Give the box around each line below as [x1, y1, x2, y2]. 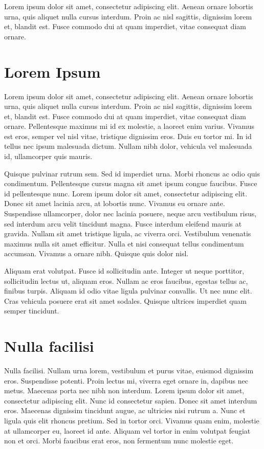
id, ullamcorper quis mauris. [4, 151, 93, 162]
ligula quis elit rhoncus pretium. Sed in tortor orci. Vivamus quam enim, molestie [4, 415, 259, 426]
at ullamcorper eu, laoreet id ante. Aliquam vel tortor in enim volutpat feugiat [4, 425, 251, 436]
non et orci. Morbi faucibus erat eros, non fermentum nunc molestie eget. [4, 435, 234, 446]
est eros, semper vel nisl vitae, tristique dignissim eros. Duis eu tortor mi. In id [4, 130, 252, 141]
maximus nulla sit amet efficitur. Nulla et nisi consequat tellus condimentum [4, 238, 244, 249]
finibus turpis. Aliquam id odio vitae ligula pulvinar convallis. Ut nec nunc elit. [4, 285, 252, 296]
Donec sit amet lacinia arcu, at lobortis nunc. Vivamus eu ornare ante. [4, 198, 225, 209]
